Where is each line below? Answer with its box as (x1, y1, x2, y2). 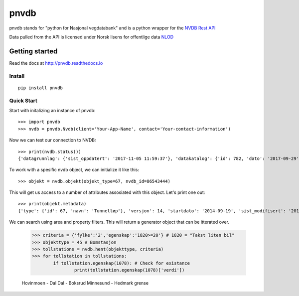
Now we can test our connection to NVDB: (9, 137, 96, 143)
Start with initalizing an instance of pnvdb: (9, 107, 96, 113)
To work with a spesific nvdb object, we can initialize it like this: (9, 167, 140, 173)
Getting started (9, 47, 58, 55)
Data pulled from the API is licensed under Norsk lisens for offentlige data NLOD (9, 34, 174, 40)
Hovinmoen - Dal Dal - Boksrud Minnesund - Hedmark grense (21, 280, 149, 286)
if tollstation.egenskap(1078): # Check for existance (53, 260, 190, 266)
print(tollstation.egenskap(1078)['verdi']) (74, 267, 185, 273)
